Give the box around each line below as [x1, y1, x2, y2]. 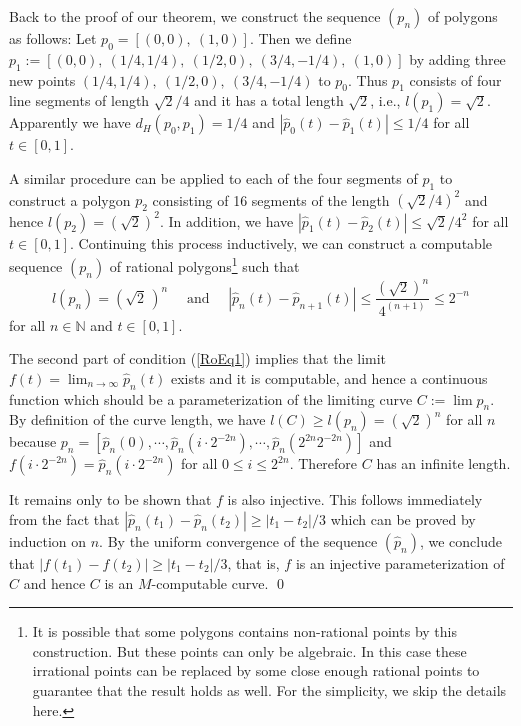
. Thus [348, 69, 388, 90]
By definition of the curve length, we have [9, 409, 266, 430]
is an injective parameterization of [295, 553, 505, 574]
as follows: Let [9, 28, 97, 48]
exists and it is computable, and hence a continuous [170, 367, 488, 388]
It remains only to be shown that [9, 489, 212, 510]
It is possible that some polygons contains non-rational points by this [32, 621, 457, 642]
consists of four [409, 69, 502, 90]
